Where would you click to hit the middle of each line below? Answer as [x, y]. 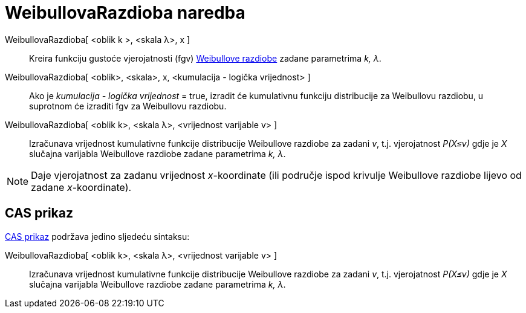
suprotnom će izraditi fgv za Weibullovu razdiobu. [128, 106]
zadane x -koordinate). [81, 187]
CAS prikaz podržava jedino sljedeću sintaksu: [97, 236]
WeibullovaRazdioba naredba [125, 13]
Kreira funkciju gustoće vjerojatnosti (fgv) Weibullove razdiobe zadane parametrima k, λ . [205, 58]
